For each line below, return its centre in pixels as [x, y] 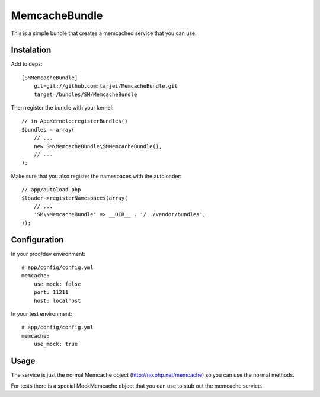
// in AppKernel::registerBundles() [75, 121]
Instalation [31, 50]
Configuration [37, 240]
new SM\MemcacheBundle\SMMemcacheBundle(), [98, 146]
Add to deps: [27, 64]
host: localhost [57, 300]
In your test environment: [41, 313]
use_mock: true [56, 344]
